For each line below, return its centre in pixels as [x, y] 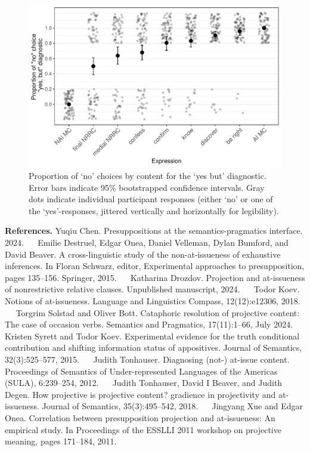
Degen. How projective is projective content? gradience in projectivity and [140, 394]
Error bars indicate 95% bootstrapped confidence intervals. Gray [147, 187]
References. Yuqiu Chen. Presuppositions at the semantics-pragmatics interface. [154, 231]
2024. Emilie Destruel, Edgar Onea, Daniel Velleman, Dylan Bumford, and [147, 243]
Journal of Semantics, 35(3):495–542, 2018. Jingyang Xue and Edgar [173, 406]
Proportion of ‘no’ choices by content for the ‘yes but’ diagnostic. [148, 176]
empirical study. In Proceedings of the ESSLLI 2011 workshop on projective [143, 429]
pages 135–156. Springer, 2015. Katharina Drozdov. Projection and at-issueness [155, 277]
